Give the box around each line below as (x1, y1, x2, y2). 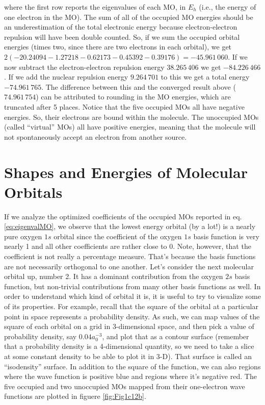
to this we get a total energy (161, 71, 250, 82)
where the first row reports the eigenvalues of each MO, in (4, 2, 186, 12)
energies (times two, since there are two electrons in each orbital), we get (4, 41, 232, 52)
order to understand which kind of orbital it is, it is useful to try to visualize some (4, 291, 261, 301)
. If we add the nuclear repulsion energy (4, 71, 128, 82)
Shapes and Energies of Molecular (4, 161, 248, 182)
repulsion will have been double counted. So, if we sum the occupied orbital (4, 31, 240, 42)
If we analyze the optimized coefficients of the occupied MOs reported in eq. (4, 211, 242, 221)
